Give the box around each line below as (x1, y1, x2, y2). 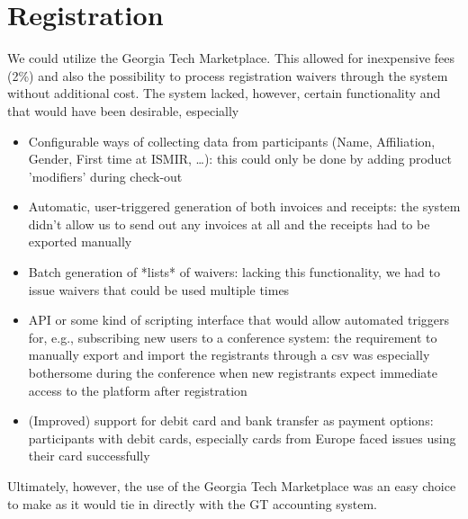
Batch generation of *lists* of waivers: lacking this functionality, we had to (28, 263, 440, 282)
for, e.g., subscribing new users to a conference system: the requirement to (28, 327, 437, 346)
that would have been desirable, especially (7, 101, 239, 120)
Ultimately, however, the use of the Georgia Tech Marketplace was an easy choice (7, 477, 456, 495)
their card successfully (28, 446, 150, 465)
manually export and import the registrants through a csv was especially (28, 345, 430, 364)
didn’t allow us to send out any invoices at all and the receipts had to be (28, 214, 430, 233)
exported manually (28, 232, 132, 251)
